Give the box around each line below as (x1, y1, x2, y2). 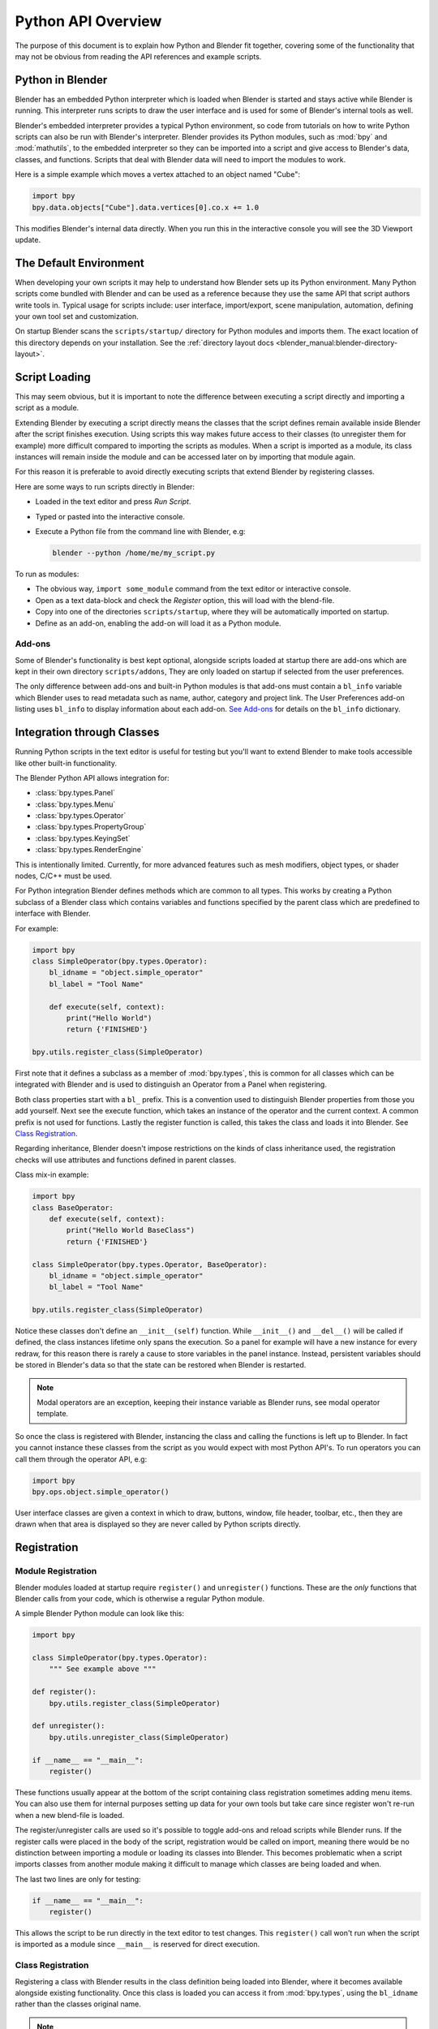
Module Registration (15, 1566, 97, 1577)
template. (36, 1409, 69, 1419)
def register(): (32, 1687, 97, 1696)
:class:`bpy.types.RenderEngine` (35, 845, 144, 855)
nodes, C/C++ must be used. (15, 871, 113, 881)
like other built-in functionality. (15, 758, 118, 768)
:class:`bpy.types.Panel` (35, 788, 115, 798)
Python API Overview (15, 12, 162, 30)
